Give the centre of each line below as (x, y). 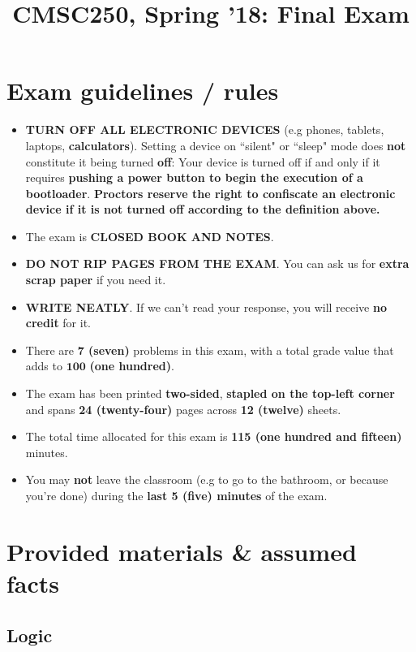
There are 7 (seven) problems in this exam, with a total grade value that (210, 350)
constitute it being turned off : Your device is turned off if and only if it (203, 161)
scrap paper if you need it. (96, 280)
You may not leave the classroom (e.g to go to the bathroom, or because (207, 479)
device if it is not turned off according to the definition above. (203, 209)
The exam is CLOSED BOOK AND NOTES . (150, 236)
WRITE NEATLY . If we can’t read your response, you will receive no (206, 307)
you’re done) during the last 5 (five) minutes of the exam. (176, 495)
